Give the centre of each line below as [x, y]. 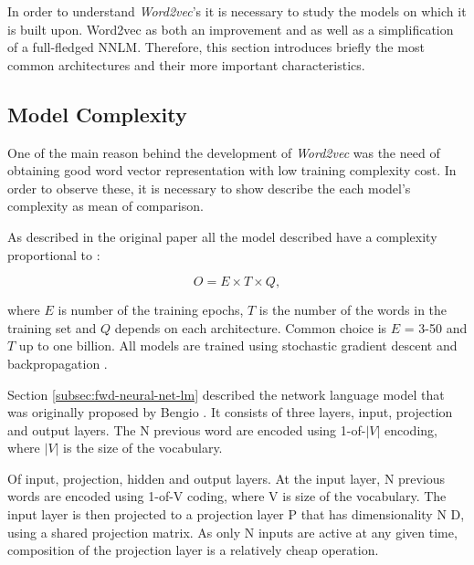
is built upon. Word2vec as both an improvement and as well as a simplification [231, 29]
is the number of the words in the [353, 310]
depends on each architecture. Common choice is [251, 327]
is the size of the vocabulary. [143, 448]
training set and [52, 327]
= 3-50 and [436, 327]
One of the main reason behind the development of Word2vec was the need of [224, 152]
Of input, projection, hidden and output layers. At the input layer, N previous [226, 478]
